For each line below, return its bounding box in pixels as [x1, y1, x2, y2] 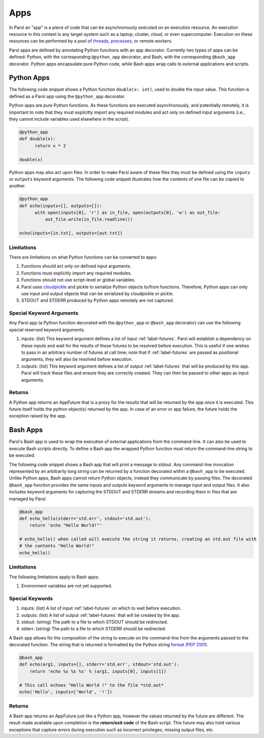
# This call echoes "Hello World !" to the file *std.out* [19, 682, 164, 688]
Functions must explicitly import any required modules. [21, 270, 132, 276]
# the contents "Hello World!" [19, 543, 95, 549]
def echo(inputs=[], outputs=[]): [19, 203, 102, 208]
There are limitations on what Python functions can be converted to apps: [9, 254, 157, 260]
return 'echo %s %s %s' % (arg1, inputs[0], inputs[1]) [29, 668, 167, 674]
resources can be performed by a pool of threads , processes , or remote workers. [9, 38, 173, 44]
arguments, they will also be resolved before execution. [21, 356, 133, 362]
